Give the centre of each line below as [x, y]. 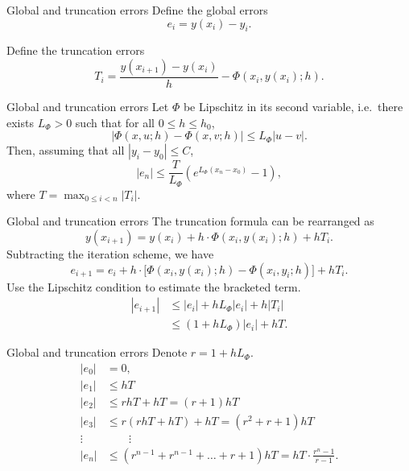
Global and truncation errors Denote [97, 352]
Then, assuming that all [66, 150]
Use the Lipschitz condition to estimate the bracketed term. [154, 286]
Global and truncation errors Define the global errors [137, 10]
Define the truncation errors [76, 50]
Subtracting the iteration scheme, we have [110, 253]
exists [20, 122]
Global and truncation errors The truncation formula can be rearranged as [190, 221]
